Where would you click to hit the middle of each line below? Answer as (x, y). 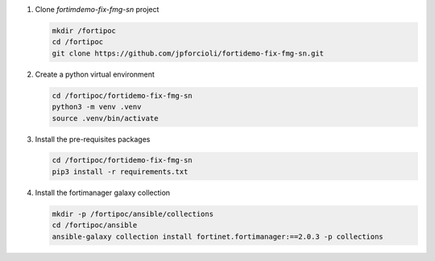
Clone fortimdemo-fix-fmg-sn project (97, 9)
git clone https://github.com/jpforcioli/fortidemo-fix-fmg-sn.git (188, 53)
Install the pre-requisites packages (93, 139)
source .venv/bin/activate (105, 118)
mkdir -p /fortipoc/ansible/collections (133, 214)
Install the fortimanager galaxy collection (103, 193)
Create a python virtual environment (95, 74)
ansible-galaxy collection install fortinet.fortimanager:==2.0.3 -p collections (218, 236)
